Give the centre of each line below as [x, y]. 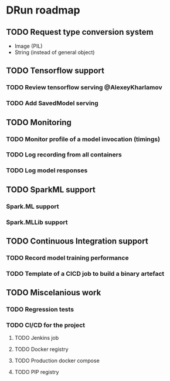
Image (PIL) [28, 46]
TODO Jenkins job [37, 338]
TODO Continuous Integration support [77, 241]
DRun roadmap [43, 10]
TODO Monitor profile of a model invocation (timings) [83, 139]
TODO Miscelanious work [54, 293]
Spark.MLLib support [37, 222]
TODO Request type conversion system [80, 32]
